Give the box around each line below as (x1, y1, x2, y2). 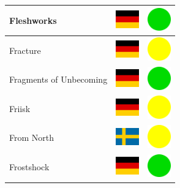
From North (9, 131, 54, 144)
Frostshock (9, 160, 50, 173)
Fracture (9, 43, 41, 56)
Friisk (9, 102, 31, 115)
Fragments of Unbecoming (9, 73, 108, 86)
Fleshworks (9, 13, 57, 26)
